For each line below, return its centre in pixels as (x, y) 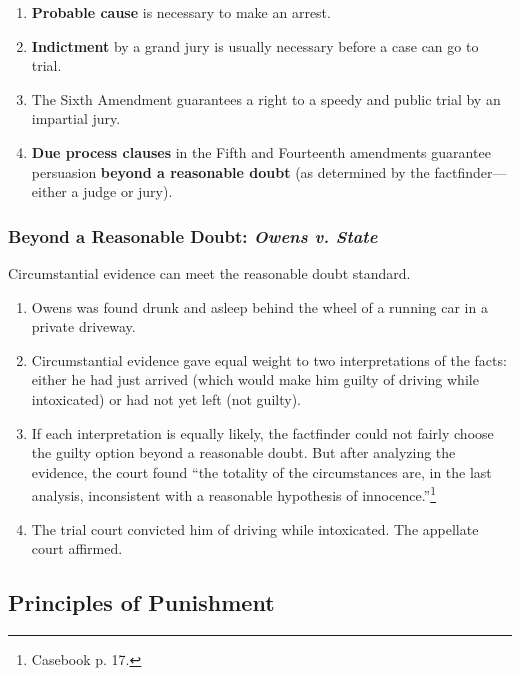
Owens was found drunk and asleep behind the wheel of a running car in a (259, 306)
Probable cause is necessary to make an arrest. (181, 12)
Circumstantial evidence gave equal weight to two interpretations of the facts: (269, 359)
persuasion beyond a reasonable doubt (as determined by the (230, 171)
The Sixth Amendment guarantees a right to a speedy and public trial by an (266, 98)
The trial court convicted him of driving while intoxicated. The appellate (255, 528)
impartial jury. (76, 118)
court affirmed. (77, 548)
